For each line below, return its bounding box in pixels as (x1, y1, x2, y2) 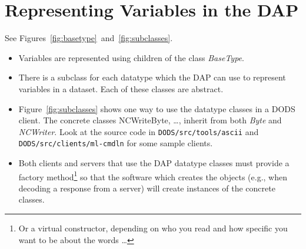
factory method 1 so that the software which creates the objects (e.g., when (18, 169, 287, 183)
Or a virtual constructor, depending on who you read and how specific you (18, 222, 288, 234)
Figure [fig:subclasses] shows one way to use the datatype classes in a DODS (18, 102, 295, 115)
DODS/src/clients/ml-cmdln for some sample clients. (18, 137, 213, 149)
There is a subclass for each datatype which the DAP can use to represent (18, 71, 286, 83)
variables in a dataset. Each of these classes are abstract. (18, 82, 224, 95)
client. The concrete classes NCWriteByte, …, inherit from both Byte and (18, 114, 282, 126)
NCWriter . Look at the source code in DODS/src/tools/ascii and (18, 125, 259, 137)
